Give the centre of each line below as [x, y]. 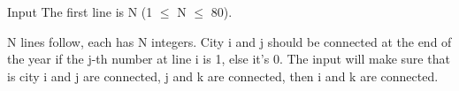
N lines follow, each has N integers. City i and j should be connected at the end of [229, 41]
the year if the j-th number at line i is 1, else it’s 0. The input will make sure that [229, 59]
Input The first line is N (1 [80, 11]
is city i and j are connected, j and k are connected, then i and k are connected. [223, 76]
